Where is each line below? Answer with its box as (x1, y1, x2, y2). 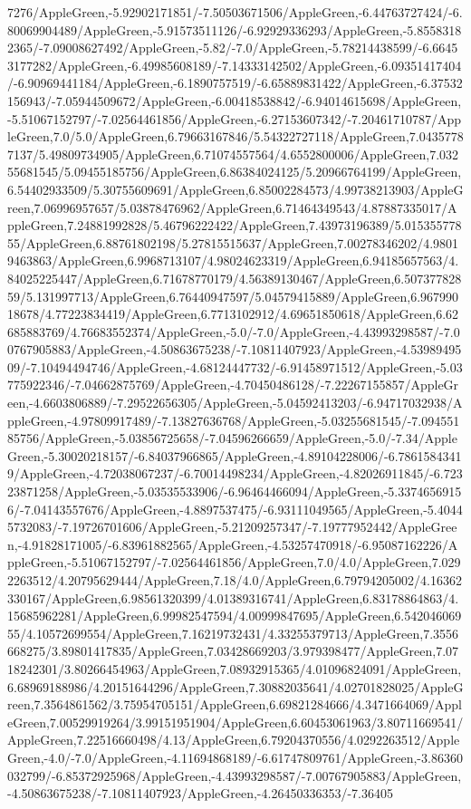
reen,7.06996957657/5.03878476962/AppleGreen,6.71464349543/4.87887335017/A (7, 197, 457, 217)
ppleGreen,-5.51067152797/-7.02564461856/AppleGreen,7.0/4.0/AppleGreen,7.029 (7, 553, 461, 572)
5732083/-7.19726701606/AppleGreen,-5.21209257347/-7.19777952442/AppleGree (7, 517, 457, 536)
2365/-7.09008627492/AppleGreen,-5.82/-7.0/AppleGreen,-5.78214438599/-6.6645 (7, 38, 458, 57)
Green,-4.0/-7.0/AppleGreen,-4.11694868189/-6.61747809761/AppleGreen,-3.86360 (7, 747, 463, 766)
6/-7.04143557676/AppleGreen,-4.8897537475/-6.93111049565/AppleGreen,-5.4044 (7, 499, 463, 518)
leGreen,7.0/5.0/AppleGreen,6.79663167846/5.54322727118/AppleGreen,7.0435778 (7, 127, 464, 146)
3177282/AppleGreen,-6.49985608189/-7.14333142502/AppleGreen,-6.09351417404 (7, 55, 462, 74)
